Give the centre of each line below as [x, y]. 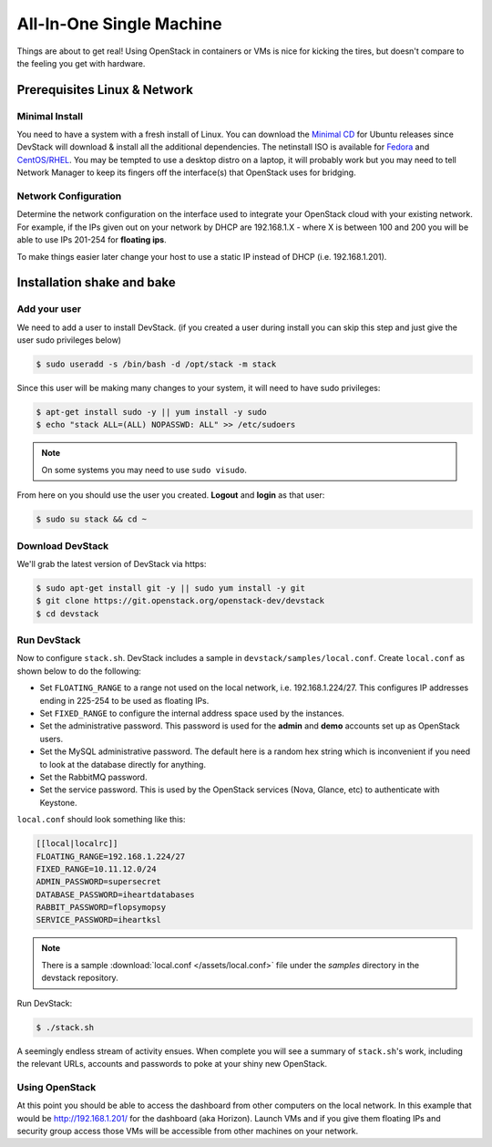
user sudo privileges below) [69, 340]
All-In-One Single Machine [119, 24]
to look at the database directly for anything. [123, 764]
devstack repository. [80, 978]
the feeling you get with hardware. [81, 63]
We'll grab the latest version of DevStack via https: [112, 563]
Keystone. [58, 802]
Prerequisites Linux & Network [105, 90]
